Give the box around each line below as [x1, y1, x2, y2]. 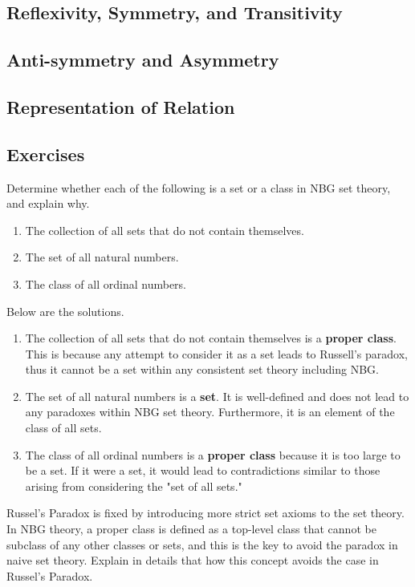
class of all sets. [25, 419, 102, 436]
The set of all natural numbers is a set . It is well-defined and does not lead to [25, 387, 409, 404]
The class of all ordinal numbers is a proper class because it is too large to [25, 446, 401, 463]
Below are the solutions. [6, 302, 124, 319]
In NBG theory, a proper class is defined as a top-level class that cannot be [6, 520, 376, 537]
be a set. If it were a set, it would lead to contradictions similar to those [25, 462, 380, 479]
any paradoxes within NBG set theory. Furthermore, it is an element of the [25, 403, 395, 420]
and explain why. [6, 195, 90, 212]
